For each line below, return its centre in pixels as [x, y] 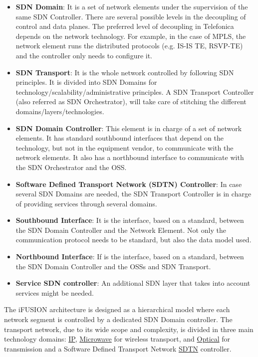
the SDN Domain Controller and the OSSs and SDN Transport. [113, 266]
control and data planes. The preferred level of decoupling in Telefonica [125, 26]
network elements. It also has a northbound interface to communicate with [130, 157]
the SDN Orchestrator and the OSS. [71, 167]
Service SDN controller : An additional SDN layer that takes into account [133, 283]
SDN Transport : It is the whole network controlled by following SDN [125, 72]
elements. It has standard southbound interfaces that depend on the [120, 138]
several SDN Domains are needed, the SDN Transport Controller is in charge [133, 194]
